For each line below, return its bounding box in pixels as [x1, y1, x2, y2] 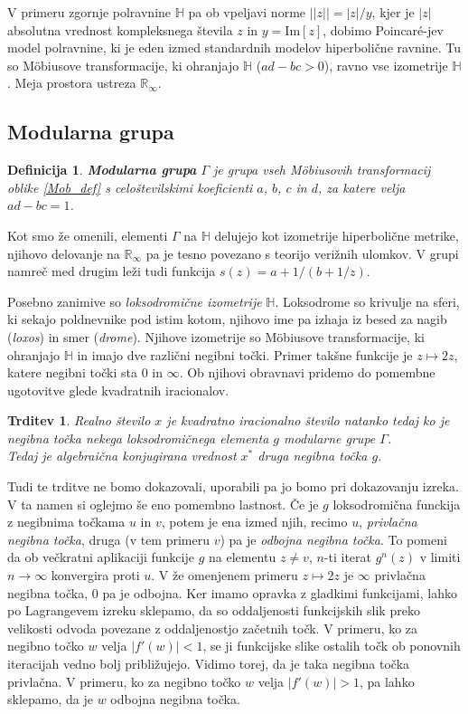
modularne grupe [283, 428, 376, 447]
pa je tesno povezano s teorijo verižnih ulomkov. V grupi [145, 243, 459, 262]
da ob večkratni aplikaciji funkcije [7, 547, 194, 566]
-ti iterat [323, 547, 371, 566]
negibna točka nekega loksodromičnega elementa [7, 428, 269, 447]
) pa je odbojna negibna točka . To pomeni [220, 529, 447, 548]
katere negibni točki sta [7, 363, 138, 382]
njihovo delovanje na [7, 243, 120, 262]
